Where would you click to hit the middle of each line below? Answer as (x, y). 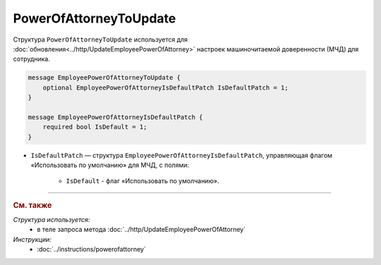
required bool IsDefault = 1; (95, 127)
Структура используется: (52, 220)
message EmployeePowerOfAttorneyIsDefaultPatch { (115, 117)
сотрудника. (32, 59)
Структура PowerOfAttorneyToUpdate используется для (101, 39)
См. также (32, 205)
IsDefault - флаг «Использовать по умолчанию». (143, 181)
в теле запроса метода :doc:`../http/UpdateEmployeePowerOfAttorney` (141, 230)
